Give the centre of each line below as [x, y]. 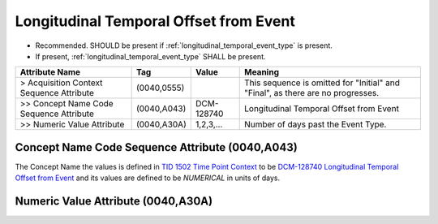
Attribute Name [50, 72]
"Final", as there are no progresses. [312, 93]
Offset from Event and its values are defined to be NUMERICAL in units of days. [147, 178]
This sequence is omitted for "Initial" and [322, 83]
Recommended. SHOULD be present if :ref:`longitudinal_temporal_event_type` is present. [184, 45]
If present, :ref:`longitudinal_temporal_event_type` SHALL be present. [150, 56]
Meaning [262, 72]
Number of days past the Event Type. [316, 124]
